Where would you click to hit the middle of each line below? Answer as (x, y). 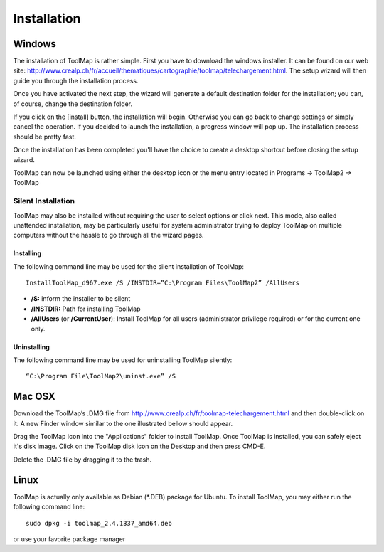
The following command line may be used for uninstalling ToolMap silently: (123, 360)
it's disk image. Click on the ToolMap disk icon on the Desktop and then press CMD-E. (139, 446)
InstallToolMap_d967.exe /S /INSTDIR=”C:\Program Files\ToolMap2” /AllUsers (163, 283)
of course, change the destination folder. (73, 104)
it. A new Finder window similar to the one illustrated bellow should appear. (123, 423)
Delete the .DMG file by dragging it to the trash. (82, 460)
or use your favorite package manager (69, 539)
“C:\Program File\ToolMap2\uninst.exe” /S (101, 376)
